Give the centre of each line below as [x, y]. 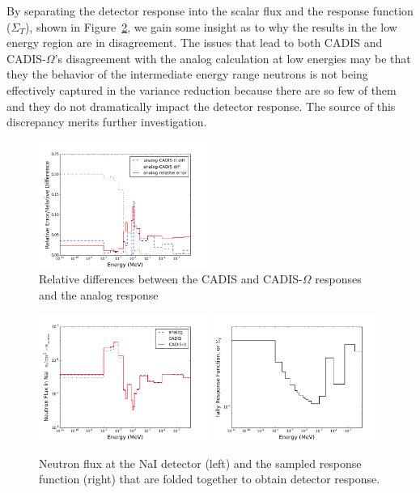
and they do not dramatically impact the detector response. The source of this [201, 106]
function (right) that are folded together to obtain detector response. [210, 479]
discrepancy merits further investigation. [107, 122]
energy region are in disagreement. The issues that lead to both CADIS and [195, 42]
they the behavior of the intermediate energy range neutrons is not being [187, 74]
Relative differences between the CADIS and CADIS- [171, 279]
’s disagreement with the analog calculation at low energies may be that [233, 58]
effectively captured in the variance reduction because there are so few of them [202, 89]
